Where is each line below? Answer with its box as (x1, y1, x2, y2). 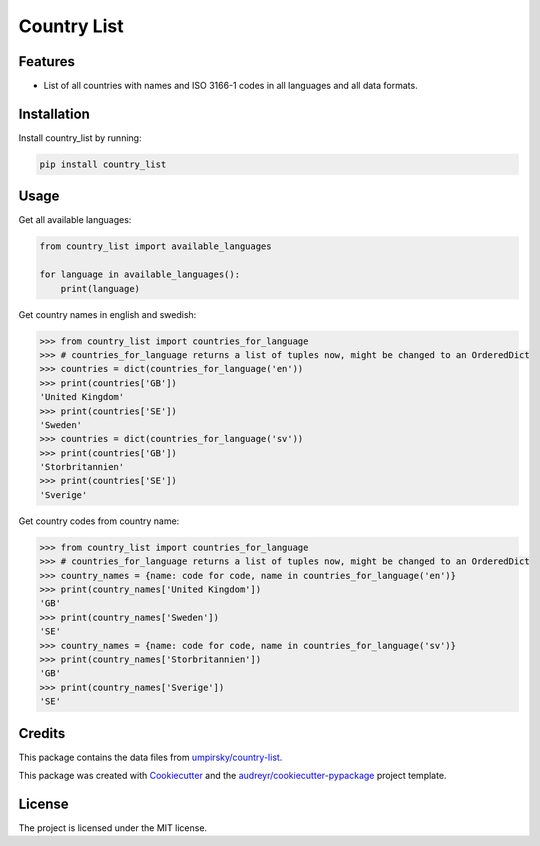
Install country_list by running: (18, 131, 142, 144)
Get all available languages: (18, 214, 132, 226)
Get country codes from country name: (18, 515, 180, 527)
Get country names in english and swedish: (18, 308, 197, 320)
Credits (18, 725, 66, 742)
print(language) (60, 283, 140, 294)
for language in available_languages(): (39, 269, 240, 280)
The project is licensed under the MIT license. (18, 821, 208, 834)
